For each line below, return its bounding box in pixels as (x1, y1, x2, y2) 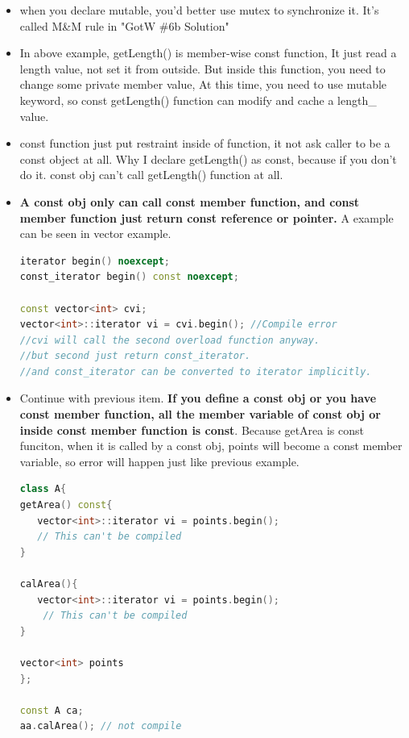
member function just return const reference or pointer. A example (19, 209, 394, 226)
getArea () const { (19, 499, 113, 511)
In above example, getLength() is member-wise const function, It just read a (19, 44, 397, 61)
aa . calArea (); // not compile (19, 720, 182, 732)
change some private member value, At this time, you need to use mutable (19, 76, 387, 93)
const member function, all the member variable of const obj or (19, 406, 381, 423)
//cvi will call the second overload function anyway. (19, 334, 320, 346)
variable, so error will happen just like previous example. (19, 452, 300, 469)
